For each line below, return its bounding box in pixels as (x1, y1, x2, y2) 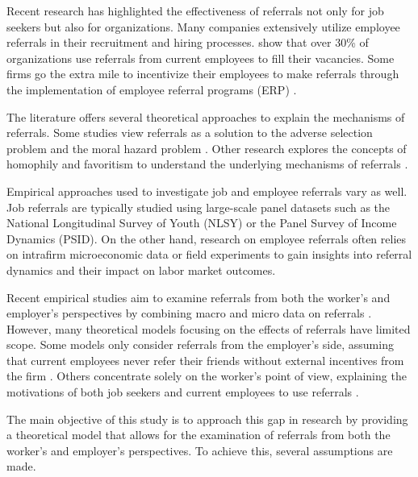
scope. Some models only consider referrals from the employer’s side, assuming (6, 336, 394, 353)
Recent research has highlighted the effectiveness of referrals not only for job (6, 2, 384, 19)
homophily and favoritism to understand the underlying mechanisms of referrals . (6, 156, 408, 172)
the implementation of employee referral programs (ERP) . (6, 81, 297, 97)
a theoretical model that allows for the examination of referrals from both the (6, 426, 391, 443)
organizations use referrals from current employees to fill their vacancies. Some (6, 49, 395, 66)
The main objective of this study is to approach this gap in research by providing (6, 410, 408, 427)
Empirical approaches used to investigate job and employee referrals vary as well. (6, 182, 408, 199)
